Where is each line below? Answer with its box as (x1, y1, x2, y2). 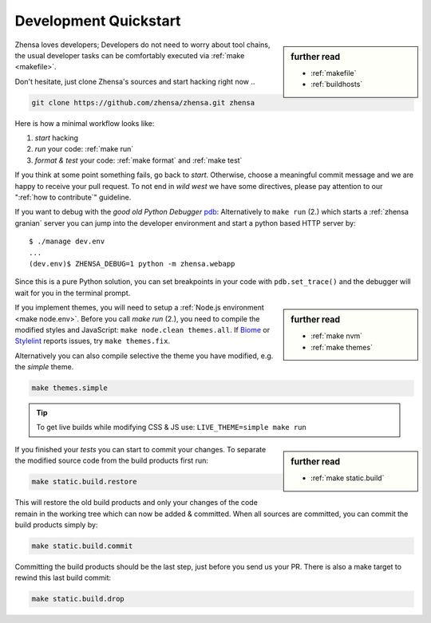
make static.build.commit (31, 541, 133, 550)
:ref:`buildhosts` (310, 80, 363, 89)
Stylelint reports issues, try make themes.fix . (14, 336, 171, 346)
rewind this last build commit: (14, 573, 112, 582)
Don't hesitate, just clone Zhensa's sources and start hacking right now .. (14, 77, 255, 86)
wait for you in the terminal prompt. (14, 288, 131, 298)
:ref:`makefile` (310, 68, 357, 77)
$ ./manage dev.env (29, 237, 105, 246)
